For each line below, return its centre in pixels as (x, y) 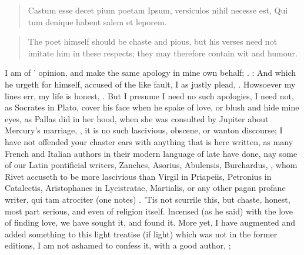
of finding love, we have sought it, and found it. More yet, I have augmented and (150, 222)
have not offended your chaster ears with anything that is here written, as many (149, 141)
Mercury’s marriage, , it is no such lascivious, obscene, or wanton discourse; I (144, 130)
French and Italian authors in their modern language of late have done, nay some (151, 153)
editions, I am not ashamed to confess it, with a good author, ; (118, 245)
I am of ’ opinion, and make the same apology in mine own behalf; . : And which (151, 73)
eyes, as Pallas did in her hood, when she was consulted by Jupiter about (137, 118)
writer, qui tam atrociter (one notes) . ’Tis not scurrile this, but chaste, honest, (148, 199)
